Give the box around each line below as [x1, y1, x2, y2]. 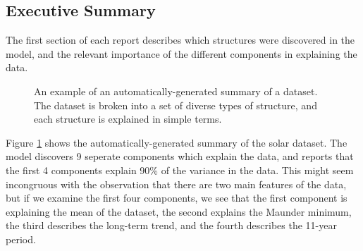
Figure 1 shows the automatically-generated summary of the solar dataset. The [6, 135, 347, 149]
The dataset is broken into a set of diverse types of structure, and [34, 97, 317, 112]
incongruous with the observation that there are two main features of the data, [6, 176, 347, 191]
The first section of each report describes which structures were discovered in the [6, 32, 355, 47]
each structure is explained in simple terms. [34, 111, 222, 126]
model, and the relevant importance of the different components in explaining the [6, 46, 357, 61]
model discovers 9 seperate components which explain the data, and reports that [6, 149, 354, 164]
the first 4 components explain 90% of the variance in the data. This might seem [6, 162, 354, 177]
